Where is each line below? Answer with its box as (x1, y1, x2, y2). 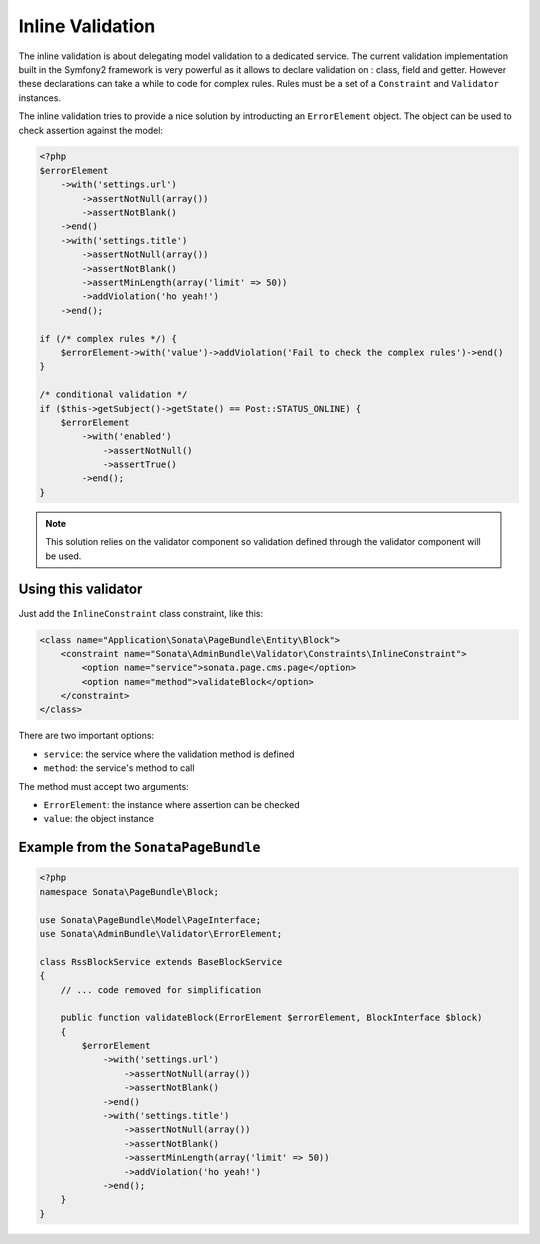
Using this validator (18, 581, 143, 598)
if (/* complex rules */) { (39, 333, 177, 344)
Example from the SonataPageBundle (18, 839, 261, 856)
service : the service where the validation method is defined (43, 748, 295, 760)
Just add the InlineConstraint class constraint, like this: (18, 607, 264, 619)
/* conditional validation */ (39, 389, 188, 400)
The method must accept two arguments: (18, 780, 189, 792)
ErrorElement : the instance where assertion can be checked (43, 799, 300, 811)
